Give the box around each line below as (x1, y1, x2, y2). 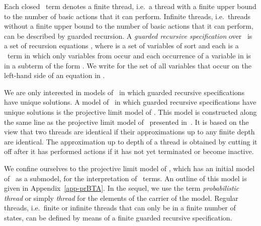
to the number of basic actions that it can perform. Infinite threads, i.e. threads (4, 11, 251, 21)
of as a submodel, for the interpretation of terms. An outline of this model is (4, 173, 247, 183)
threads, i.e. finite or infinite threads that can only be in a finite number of (4, 202, 236, 213)
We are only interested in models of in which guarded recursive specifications (4, 87, 245, 97)
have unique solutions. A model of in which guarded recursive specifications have (4, 97, 256, 107)
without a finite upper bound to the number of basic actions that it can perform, (4, 21, 253, 31)
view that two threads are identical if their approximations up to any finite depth (4, 126, 255, 137)
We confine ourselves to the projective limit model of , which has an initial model (4, 163, 255, 173)
